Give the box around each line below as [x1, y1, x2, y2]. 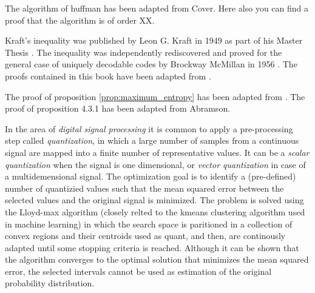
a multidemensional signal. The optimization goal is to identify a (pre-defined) [5, 170, 296, 183]
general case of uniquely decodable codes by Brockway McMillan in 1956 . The [5, 58, 297, 70]
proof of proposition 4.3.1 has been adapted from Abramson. [5, 102, 231, 115]
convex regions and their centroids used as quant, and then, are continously [5, 229, 286, 242]
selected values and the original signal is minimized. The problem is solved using [5, 194, 304, 206]
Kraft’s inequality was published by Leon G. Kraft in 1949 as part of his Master [5, 34, 303, 47]
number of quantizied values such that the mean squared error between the [5, 181, 284, 194]
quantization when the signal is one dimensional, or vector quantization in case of [5, 158, 306, 170]
